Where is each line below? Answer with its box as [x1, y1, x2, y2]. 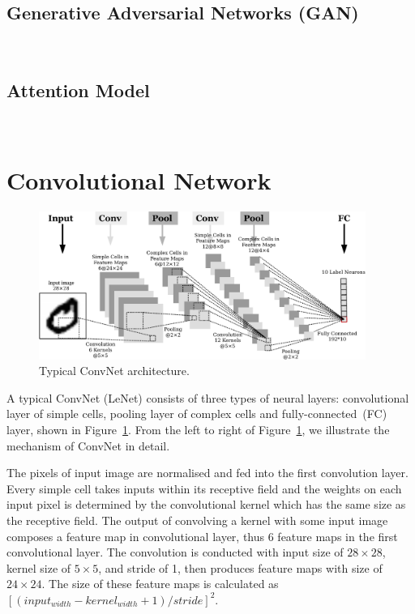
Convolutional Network [6, 163, 272, 196]
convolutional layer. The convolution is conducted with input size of [6, 544, 344, 561]
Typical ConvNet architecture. [39, 362, 190, 379]
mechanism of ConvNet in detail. [6, 437, 170, 454]
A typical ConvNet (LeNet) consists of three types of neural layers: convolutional [6, 389, 409, 406]
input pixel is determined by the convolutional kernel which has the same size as [6, 496, 406, 513]
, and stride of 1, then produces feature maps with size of [98, 559, 383, 576]
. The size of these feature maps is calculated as [41, 575, 279, 592]
